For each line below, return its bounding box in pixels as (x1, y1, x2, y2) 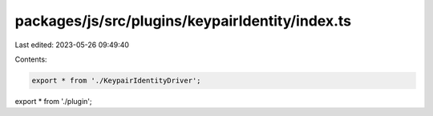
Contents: (14, 54, 47, 64)
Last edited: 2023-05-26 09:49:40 (14, 40, 130, 50)
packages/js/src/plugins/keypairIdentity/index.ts (14, 12, 352, 30)
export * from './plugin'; (14, 96, 92, 106)
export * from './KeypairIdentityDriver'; (31, 76, 201, 85)
